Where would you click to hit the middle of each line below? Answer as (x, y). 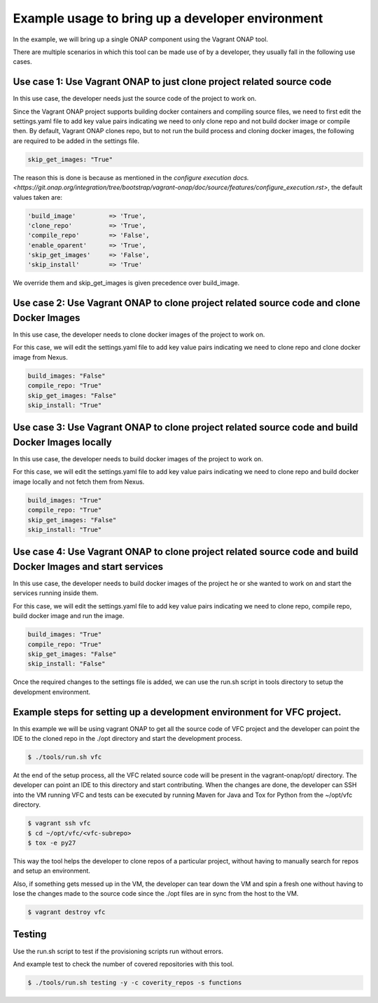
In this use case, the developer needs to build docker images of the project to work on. (138, 459)
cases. (22, 62)
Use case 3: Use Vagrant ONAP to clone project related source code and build (185, 428)
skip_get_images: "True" (70, 159)
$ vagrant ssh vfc (59, 823)
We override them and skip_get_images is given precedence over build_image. (126, 283)
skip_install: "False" (66, 664)
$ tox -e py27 (52, 842)
